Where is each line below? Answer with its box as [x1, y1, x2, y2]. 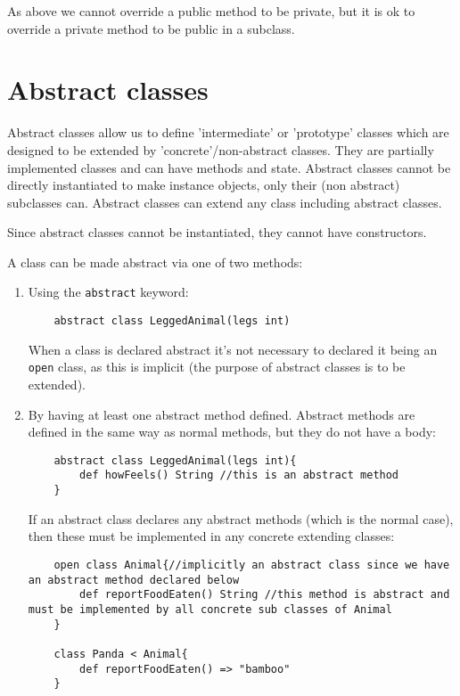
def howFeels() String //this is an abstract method [79, 469, 399, 482]
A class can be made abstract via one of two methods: [7, 252, 303, 271]
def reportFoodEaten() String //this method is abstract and [79, 588, 450, 602]
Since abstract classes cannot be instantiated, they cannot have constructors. [7, 223, 427, 242]
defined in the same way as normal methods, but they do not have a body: [28, 422, 437, 441]
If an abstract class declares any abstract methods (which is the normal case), [28, 509, 454, 528]
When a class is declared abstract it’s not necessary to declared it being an [28, 340, 438, 358]
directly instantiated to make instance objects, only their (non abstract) [7, 176, 400, 194]
